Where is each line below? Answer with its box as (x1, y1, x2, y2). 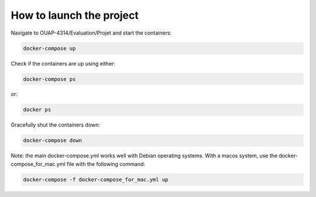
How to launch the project (11, 9, 139, 22)
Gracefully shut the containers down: (11, 121, 101, 128)
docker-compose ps (23, 76, 76, 82)
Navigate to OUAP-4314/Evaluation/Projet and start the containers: (11, 29, 172, 36)
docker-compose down (23, 137, 82, 144)
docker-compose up (23, 45, 76, 52)
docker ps (23, 106, 51, 113)
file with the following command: (66, 160, 146, 167)
